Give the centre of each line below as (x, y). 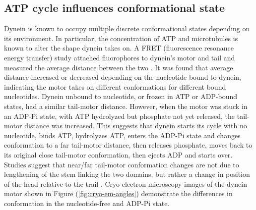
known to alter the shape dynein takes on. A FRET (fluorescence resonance (119, 48)
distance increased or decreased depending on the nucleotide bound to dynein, (123, 77)
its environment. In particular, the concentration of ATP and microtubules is (121, 38)
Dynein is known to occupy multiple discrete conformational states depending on (127, 28)
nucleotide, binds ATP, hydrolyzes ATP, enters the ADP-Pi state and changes (122, 135)
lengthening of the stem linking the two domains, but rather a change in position (127, 174)
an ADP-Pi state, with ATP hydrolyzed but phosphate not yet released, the (120, 116)
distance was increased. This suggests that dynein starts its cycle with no (136, 126)
